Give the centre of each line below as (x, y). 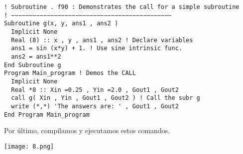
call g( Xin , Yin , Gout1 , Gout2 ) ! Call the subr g (106, 98)
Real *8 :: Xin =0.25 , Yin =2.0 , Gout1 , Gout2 (95, 90)
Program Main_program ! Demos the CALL (70, 73)
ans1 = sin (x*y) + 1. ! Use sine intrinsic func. (97, 48)
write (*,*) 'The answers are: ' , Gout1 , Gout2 (95, 106)
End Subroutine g (33, 65)
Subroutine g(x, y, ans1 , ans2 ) (61, 24)
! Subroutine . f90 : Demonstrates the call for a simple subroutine (122, 7)
